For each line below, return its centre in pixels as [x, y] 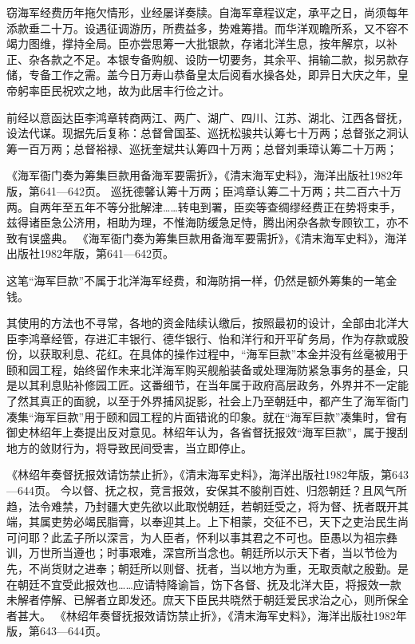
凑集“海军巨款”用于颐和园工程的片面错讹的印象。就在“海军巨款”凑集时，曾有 [207, 416]
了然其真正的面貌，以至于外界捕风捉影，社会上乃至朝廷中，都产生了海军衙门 [207, 401]
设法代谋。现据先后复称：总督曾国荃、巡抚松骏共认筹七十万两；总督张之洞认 [207, 133]
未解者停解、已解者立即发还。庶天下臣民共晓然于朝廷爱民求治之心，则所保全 [207, 600]
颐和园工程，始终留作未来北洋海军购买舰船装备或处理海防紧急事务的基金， [202, 369]
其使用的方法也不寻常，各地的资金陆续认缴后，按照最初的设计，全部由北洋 [202, 323]
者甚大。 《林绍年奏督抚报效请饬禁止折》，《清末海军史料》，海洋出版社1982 [201, 615]
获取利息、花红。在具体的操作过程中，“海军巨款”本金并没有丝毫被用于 [224, 354]
